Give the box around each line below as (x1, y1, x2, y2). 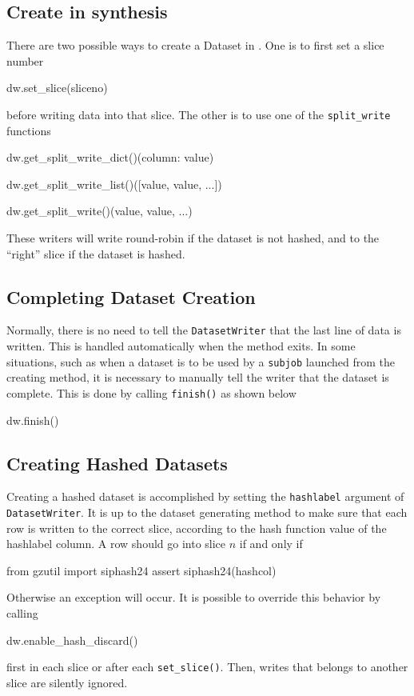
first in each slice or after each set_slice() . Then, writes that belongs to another (6, 658, 408, 675)
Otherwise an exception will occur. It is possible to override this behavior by (6, 589, 381, 606)
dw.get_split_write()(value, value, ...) (6, 202, 193, 219)
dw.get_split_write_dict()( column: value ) (6, 149, 214, 166)
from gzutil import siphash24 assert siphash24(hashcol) (6, 562, 277, 578)
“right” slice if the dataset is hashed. (6, 245, 185, 262)
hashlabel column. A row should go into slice (6, 535, 226, 552)
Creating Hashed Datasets (6, 450, 228, 475)
